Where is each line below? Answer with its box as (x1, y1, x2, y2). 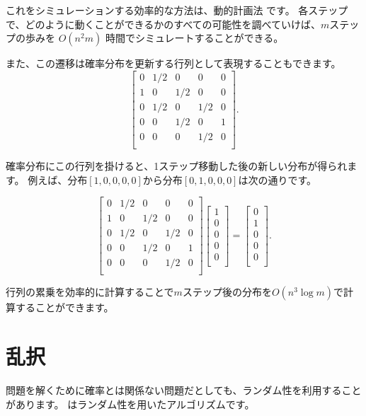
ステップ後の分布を (182, 284, 272, 299)
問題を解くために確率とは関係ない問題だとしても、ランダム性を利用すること (6, 383, 362, 398)
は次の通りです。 (238, 172, 317, 187)
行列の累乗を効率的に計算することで (6, 284, 174, 299)
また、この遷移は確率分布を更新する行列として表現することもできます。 (6, 56, 341, 71)
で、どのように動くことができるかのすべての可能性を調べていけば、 (6, 16, 321, 31)
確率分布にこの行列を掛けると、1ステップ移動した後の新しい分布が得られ (6, 158, 348, 173)
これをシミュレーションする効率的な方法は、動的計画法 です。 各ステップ (6, 3, 348, 17)
